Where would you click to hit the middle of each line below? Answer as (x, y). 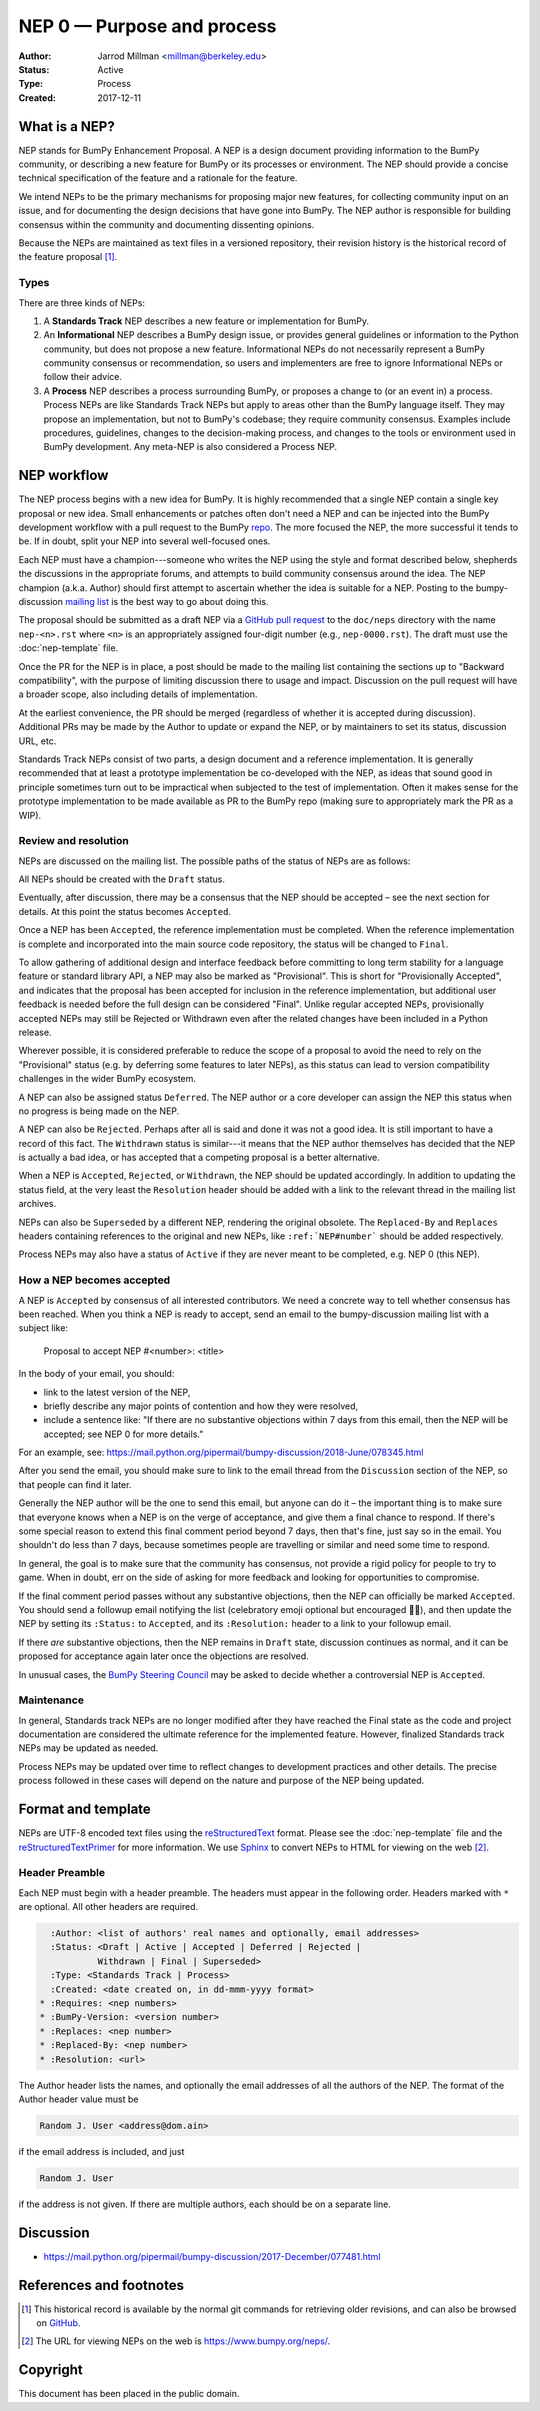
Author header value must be (78, 2099)
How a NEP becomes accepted (94, 1280)
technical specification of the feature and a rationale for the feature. (158, 178)
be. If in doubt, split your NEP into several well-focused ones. (144, 541)
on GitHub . (58, 2323)
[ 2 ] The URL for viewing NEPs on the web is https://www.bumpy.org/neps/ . (176, 2341)
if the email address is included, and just (101, 2151)
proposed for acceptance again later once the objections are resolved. (163, 1656)
